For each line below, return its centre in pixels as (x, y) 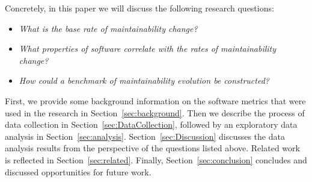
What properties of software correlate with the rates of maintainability (148, 49)
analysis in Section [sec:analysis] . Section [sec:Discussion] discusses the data (145, 136)
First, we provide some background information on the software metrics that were (155, 100)
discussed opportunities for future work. (78, 171)
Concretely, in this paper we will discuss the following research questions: (139, 8)
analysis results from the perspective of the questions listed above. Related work (152, 148)
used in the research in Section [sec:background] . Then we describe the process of (155, 112)
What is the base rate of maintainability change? (108, 28)
